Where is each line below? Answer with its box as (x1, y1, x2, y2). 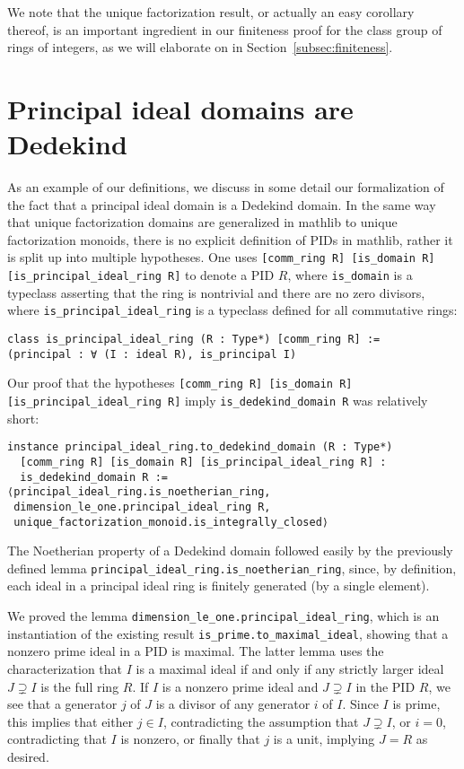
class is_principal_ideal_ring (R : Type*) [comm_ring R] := (7, 333, 381, 346)
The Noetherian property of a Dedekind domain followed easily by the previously (7, 541, 453, 560)
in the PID (355, 677, 416, 695)
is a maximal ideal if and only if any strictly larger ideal (136, 659, 444, 677)
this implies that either (7, 712, 134, 730)
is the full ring (40, 677, 119, 695)
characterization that (7, 659, 123, 677)
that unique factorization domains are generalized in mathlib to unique (7, 213, 398, 232)
